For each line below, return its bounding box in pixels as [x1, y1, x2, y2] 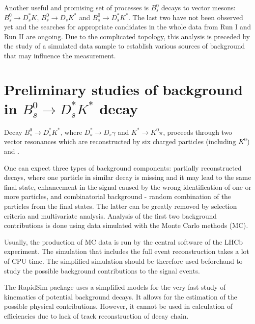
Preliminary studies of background [4, 79, 243, 99]
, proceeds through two [163, 126, 232, 137]
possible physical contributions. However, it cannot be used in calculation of [4, 301, 233, 311]
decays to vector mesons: [161, 2, 236, 12]
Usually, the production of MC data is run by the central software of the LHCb [4, 236, 243, 247]
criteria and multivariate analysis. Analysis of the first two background [4, 210, 217, 221]
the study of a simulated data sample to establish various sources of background [4, 41, 245, 51]
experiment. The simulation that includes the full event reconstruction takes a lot [4, 246, 249, 256]
